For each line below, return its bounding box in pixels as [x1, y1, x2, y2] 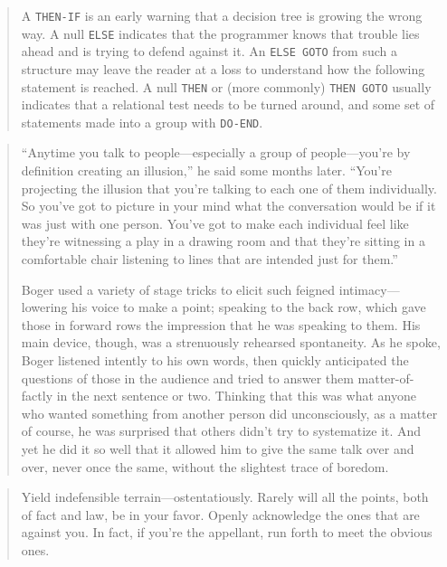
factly [21, 386, 53, 405]
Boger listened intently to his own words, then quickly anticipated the [21, 351, 409, 369]
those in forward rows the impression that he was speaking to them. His [21, 315, 421, 334]
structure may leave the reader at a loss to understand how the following [21, 59, 425, 78]
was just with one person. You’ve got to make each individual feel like [21, 213, 409, 232]
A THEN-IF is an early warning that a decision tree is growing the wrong [21, 6, 423, 24]
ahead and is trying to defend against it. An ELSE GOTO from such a [21, 42, 397, 61]
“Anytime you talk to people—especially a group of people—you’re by [21, 143, 411, 162]
